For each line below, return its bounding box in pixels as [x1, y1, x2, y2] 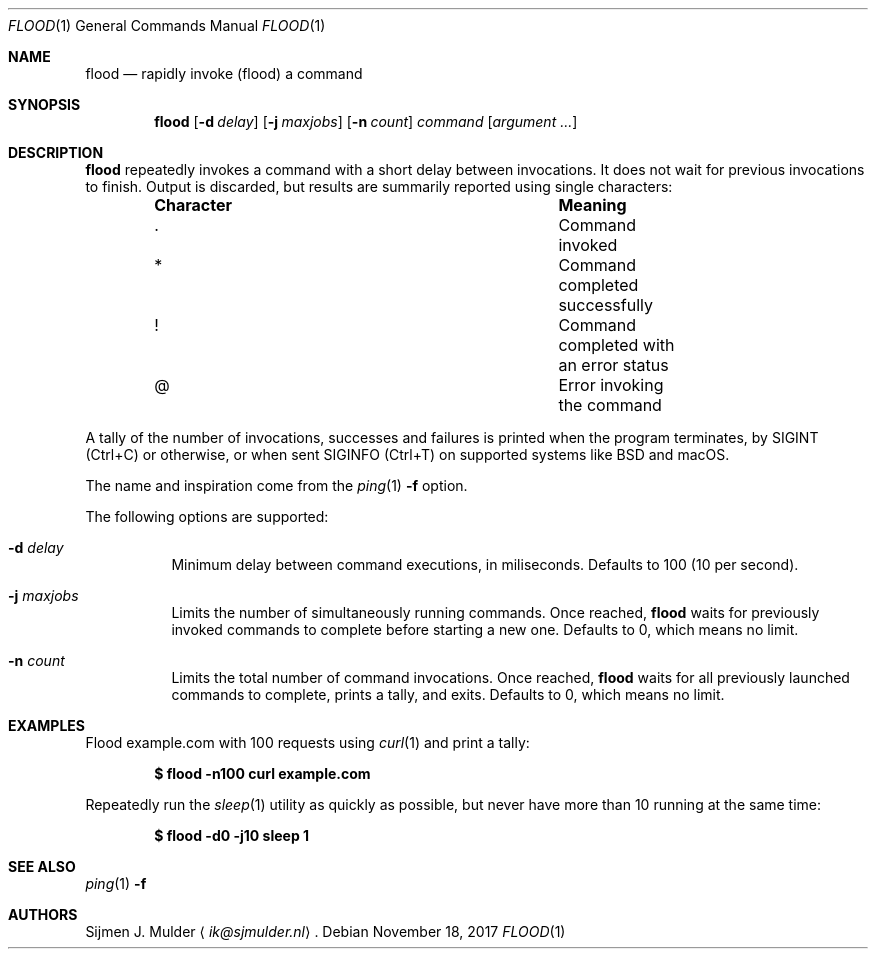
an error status [558, 355, 669, 375]
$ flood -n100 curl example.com [154, 765, 371, 782]
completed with [558, 335, 675, 355]
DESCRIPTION [8, 144, 104, 161]
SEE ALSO [8, 858, 76, 875]
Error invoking [558, 375, 664, 395]
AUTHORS [8, 906, 78, 923]
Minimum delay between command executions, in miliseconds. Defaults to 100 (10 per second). [171, 556, 799, 573]
